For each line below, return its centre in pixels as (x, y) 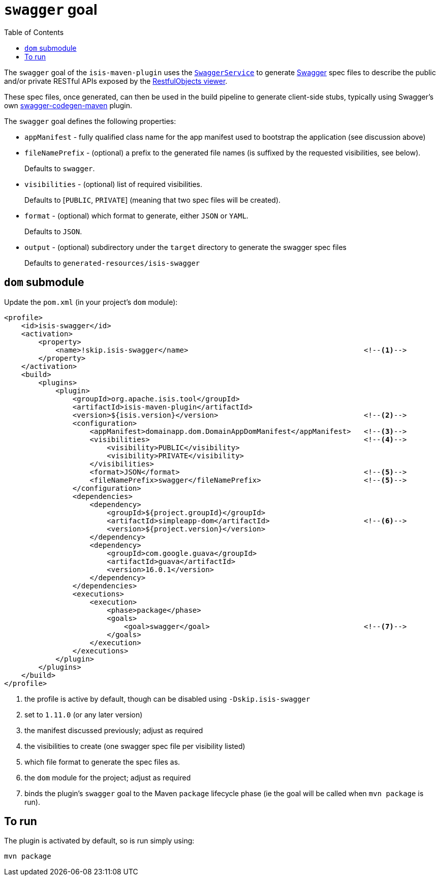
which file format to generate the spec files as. (102, 762)
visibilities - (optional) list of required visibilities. (114, 184)
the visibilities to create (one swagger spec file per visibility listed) (135, 746)
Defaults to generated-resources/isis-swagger (112, 263)
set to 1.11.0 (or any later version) (84, 714)
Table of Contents (34, 32)
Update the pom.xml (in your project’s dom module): (91, 302)
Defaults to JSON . (53, 231)
